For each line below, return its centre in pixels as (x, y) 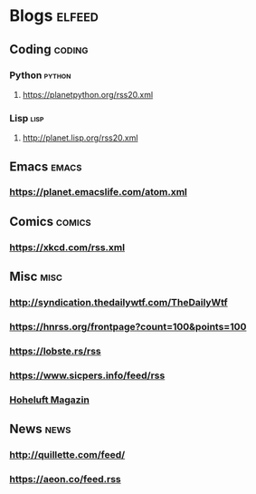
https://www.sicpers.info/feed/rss (87, 375)
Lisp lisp (27, 118)
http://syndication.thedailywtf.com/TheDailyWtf (119, 303)
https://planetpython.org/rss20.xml (88, 94)
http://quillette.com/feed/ (67, 455)
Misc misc (36, 277)
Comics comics (51, 222)
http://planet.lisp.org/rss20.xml (80, 138)
